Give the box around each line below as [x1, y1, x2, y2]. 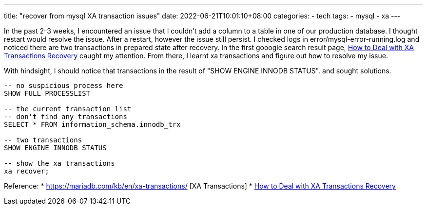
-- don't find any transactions [4, 113, 127, 121]
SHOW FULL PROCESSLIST [4, 89, 91, 97]
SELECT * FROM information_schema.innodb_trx [4, 121, 181, 128]
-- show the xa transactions [4, 159, 115, 167]
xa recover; [4, 167, 49, 175]
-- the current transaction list [4, 105, 132, 113]
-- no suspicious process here [4, 82, 123, 89]
